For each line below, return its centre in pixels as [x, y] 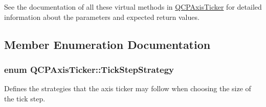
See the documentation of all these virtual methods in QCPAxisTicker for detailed [133, 7]
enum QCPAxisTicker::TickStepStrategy [89, 69]
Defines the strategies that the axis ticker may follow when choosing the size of [128, 88]
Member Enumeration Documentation [107, 44]
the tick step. [25, 98]
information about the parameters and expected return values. [102, 17]
